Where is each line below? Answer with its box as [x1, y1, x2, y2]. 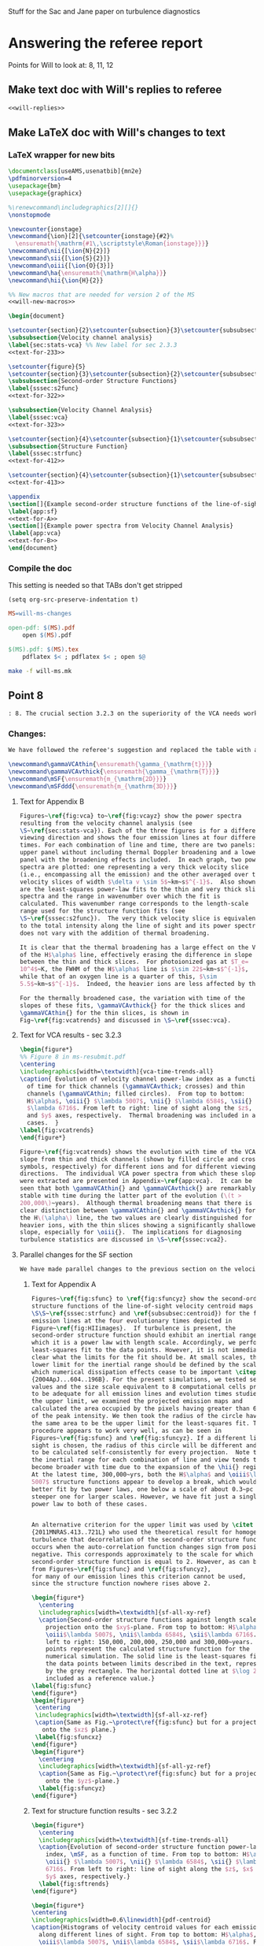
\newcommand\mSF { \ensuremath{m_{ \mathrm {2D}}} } [8, 776, 167, 783]
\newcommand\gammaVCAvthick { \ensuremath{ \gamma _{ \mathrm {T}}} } [8, 768, 220, 776]
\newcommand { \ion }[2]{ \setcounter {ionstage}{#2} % [8, 233, 174, 240]
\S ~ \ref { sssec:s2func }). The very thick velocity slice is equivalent [19, 914, 259, 923]
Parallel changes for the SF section [19, 1250, 134, 1260]
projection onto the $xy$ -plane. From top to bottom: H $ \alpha [46, 1623, 257, 1631]
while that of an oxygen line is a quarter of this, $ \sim [19, 973, 218, 980]
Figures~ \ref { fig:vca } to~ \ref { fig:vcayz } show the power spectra [19, 812, 242, 820]
